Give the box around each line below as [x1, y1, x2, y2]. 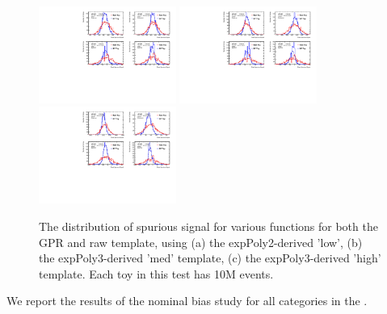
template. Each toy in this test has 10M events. [39, 265, 274, 282]
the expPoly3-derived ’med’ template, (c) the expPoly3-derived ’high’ [39, 249, 381, 266]
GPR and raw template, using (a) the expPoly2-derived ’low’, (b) [39, 233, 363, 250]
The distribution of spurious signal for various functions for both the [39, 217, 378, 234]
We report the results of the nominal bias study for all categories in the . [6, 292, 368, 309]
